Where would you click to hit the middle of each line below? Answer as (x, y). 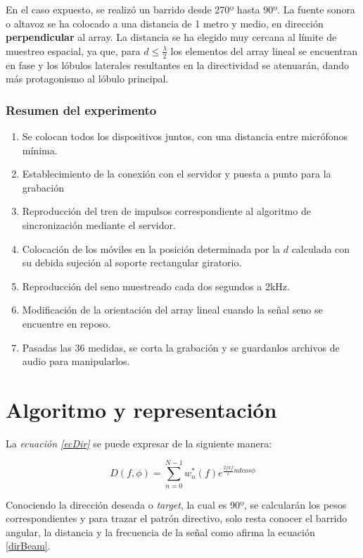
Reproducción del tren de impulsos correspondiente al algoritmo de (166, 211)
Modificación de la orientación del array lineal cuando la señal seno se (172, 310)
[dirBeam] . (28, 546)
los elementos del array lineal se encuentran (264, 50)
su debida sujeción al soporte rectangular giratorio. (132, 262)
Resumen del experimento (81, 110)
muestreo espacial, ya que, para (73, 50)
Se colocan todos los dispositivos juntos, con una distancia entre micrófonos (185, 136)
